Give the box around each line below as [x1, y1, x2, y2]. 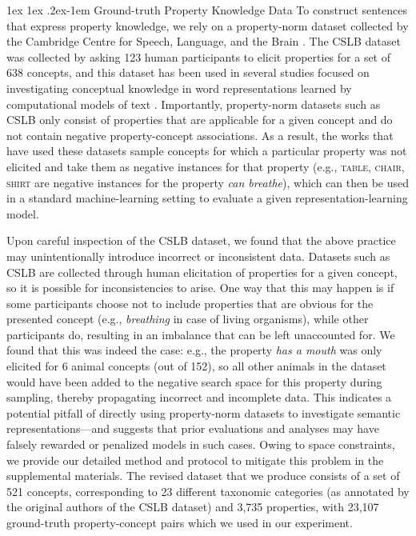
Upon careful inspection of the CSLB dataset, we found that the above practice [6, 232, 396, 249]
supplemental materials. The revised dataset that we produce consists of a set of [6, 467, 400, 484]
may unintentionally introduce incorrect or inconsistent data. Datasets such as [6, 247, 390, 264]
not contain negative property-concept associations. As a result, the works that [6, 126, 394, 143]
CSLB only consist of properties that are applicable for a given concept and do [6, 111, 393, 128]
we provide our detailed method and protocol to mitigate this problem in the [6, 451, 384, 468]
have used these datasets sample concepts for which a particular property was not [6, 142, 407, 159]
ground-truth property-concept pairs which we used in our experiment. [6, 514, 353, 530]
